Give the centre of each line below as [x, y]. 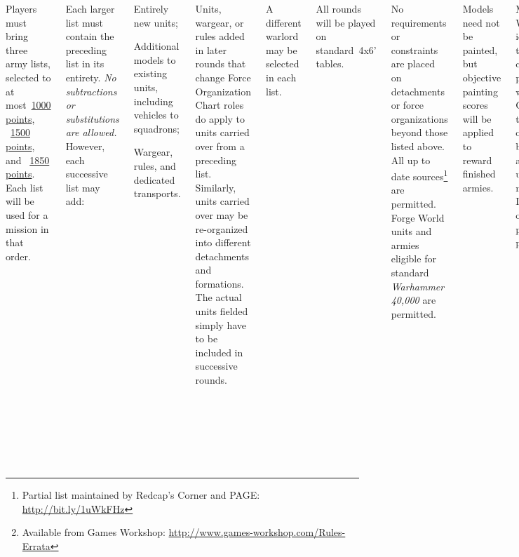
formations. [220, 283]
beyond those [419, 132]
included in [219, 352]
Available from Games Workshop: [94, 532]
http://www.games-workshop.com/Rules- [257, 532]
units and [411, 231]
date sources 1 [419, 175]
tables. [330, 63]
